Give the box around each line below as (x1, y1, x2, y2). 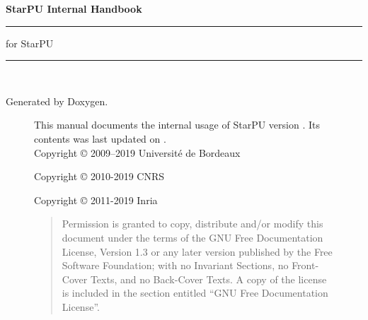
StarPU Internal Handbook (6, 1, 142, 16)
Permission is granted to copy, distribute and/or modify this (62, 216, 323, 231)
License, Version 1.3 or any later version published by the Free (62, 244, 333, 259)
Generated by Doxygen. (6, 93, 108, 108)
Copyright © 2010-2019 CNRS (34, 169, 165, 184)
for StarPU (6, 35, 54, 50)
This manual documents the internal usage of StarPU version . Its (34, 117, 320, 132)
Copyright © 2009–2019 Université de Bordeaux (34, 145, 241, 160)
